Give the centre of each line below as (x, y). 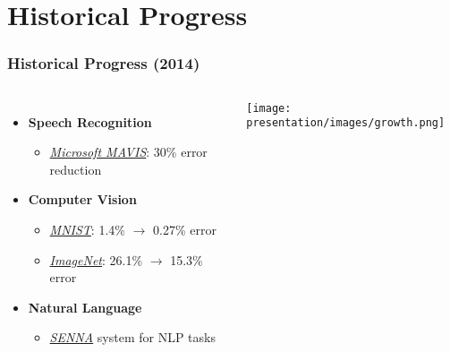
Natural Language (85, 307)
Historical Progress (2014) (104, 63)
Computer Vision (82, 199)
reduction (76, 169)
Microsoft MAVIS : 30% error (128, 152)
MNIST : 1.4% (87, 229)
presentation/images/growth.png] (346, 123)
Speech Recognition (90, 121)
